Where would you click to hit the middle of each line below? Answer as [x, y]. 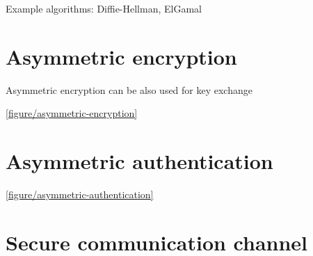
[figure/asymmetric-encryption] [72, 113]
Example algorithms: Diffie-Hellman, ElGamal [104, 8]
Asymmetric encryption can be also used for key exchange [129, 89]
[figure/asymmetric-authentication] [80, 194]
